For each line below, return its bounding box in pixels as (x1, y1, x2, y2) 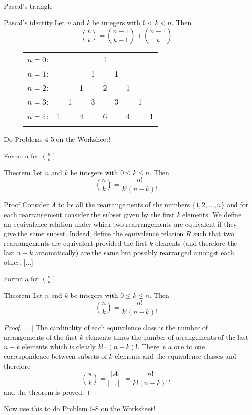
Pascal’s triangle (4, 1, 53, 11)
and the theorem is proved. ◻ (4, 387, 93, 397)
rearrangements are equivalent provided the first (4, 237, 147, 248)
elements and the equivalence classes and (115, 351, 236, 361)
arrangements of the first (4, 332, 78, 342)
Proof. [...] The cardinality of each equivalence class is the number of (4, 322, 208, 333)
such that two (193, 228, 234, 238)
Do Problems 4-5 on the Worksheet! (4, 134, 111, 144)
